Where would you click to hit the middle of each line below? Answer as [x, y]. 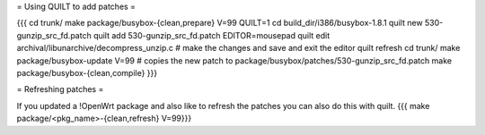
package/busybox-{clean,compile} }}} [87, 72]
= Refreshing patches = [60, 89]
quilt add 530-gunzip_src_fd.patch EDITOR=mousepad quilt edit [212, 35]
